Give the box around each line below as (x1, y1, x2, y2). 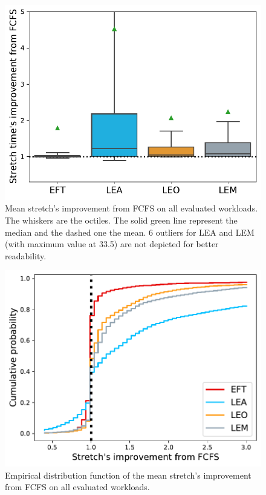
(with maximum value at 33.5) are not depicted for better (5, 238, 219, 250)
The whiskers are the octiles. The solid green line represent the (5, 213, 238, 226)
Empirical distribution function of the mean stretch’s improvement (5, 468, 251, 481)
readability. (5, 249, 47, 262)
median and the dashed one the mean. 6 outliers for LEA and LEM (5, 225, 255, 238)
